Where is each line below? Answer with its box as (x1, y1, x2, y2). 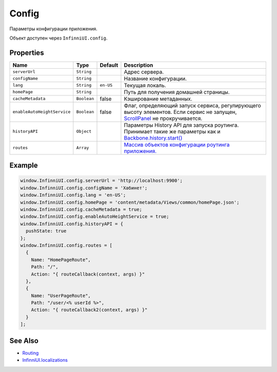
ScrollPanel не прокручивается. (124, 114, 203, 122)
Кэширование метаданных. (124, 95, 192, 102)
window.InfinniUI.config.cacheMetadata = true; (20, 207, 142, 212)
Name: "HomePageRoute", (31, 257, 91, 263)
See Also (9, 336, 38, 345)
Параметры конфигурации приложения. (9, 26, 97, 32)
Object (76, 129, 92, 134)
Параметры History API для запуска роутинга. (124, 121, 239, 128)
